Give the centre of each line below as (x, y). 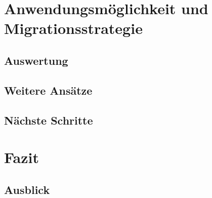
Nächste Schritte (49, 120)
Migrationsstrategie (73, 28)
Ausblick (27, 189)
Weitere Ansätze (48, 90)
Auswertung (36, 60)
